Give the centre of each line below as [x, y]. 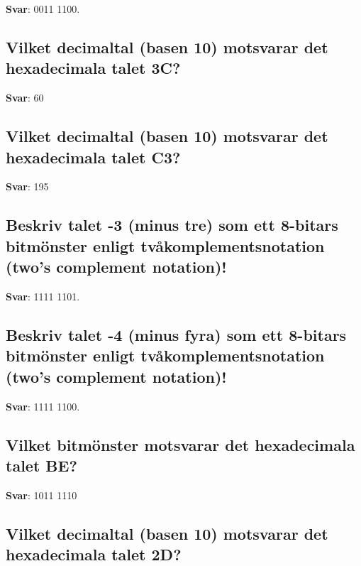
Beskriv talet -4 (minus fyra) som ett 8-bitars [176, 334]
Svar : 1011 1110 [41, 495]
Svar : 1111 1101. [43, 296]
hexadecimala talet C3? [93, 157]
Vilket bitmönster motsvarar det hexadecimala [180, 444]
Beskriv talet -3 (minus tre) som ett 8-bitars [172, 225]
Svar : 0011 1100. [43, 9]
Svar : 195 [27, 186]
